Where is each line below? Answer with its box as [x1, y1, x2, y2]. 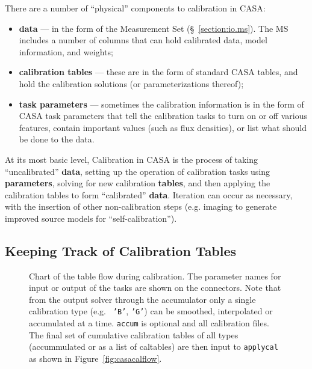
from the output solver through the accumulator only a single [29, 293, 256, 305]
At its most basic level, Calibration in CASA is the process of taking [5, 153, 258, 165]
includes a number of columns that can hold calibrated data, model [19, 34, 267, 46]
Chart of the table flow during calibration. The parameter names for [29, 269, 281, 282]
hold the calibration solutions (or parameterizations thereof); [19, 77, 244, 90]
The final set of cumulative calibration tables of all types [29, 328, 239, 341]
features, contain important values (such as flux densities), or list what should [19, 121, 307, 133]
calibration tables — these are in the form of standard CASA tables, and [19, 66, 298, 78]
